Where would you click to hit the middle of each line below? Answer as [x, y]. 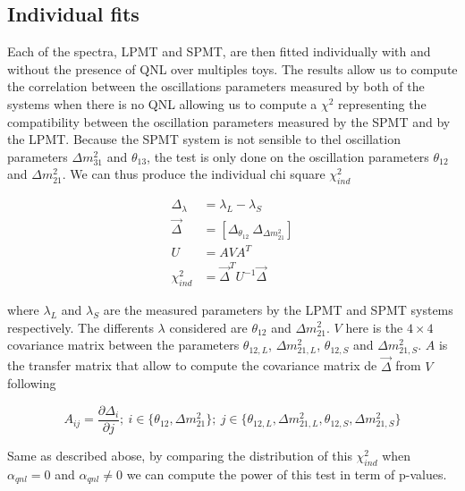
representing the [382, 103]
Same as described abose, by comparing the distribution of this [180, 455]
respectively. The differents [80, 327]
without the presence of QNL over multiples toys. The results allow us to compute [232, 68]
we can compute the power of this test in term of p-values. [287, 474]
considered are [208, 327]
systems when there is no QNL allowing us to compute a [162, 103]
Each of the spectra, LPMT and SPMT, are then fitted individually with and [219, 51]
